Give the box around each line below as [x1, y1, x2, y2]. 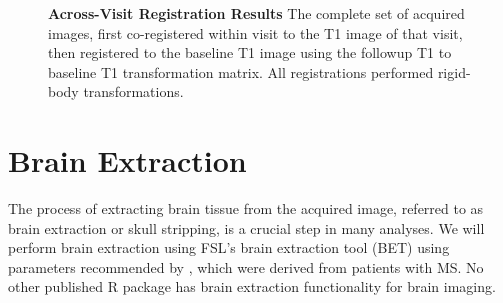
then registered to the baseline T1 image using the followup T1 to [48, 42, 452, 63]
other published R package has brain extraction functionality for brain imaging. [8, 276, 496, 297]
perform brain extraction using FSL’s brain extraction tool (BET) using [8, 237, 450, 258]
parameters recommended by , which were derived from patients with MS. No [8, 256, 484, 277]
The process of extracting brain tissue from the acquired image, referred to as [8, 198, 484, 219]
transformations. [83, 81, 184, 102]
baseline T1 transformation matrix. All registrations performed [48, 61, 434, 82]
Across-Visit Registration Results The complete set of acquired [48, 3, 465, 23]
